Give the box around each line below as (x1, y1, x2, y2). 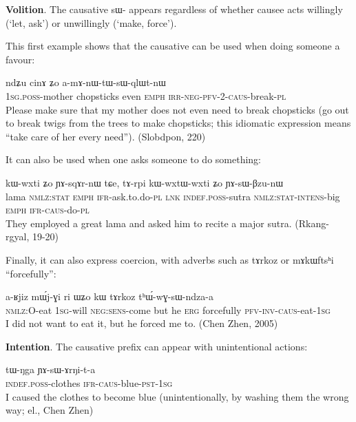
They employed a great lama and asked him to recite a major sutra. (6, 215, 292, 230)
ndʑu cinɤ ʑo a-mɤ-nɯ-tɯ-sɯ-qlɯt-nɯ (6, 75, 166, 89)
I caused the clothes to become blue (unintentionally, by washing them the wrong (6, 389, 349, 403)
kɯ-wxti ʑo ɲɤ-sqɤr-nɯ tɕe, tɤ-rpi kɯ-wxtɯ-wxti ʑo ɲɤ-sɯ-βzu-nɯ (6, 175, 284, 189)
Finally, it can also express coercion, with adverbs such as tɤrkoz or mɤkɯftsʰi (6, 252, 334, 266)
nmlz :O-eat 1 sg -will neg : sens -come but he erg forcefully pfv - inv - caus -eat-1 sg (6, 302, 331, 317)
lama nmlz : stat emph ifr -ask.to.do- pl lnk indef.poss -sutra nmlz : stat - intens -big (6, 189, 340, 203)
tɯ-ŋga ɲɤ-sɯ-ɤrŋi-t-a (6, 362, 96, 377)
